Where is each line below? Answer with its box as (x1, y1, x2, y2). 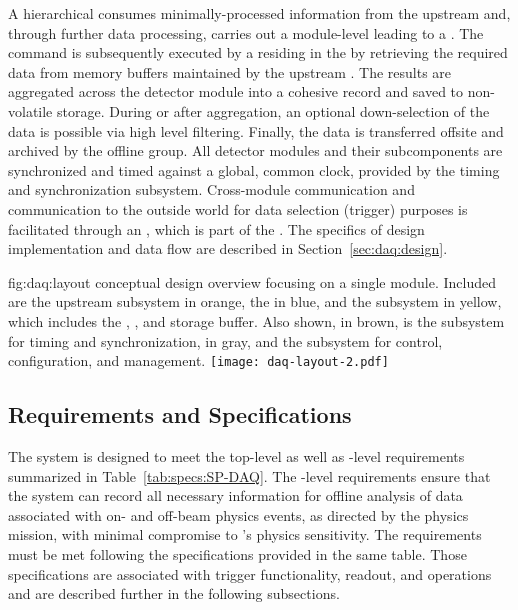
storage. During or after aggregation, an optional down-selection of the (56, 100, 490, 121)
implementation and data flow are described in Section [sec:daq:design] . (8, 238, 448, 259)
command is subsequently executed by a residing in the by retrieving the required (8, 42, 508, 63)
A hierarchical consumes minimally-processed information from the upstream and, (8, 3, 511, 23)
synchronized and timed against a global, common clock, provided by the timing (8, 159, 500, 180)
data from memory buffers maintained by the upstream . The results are (8, 61, 452, 82)
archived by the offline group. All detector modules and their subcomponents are (8, 140, 503, 161)
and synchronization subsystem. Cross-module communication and (8, 179, 415, 200)
